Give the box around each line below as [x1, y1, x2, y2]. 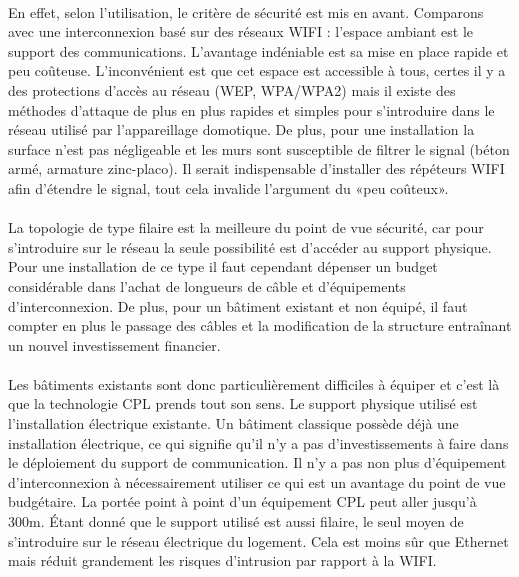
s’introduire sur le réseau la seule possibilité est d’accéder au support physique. [8, 236, 492, 257]
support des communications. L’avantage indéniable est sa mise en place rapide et [8, 40, 509, 61]
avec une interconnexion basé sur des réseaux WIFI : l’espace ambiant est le [8, 21, 474, 42]
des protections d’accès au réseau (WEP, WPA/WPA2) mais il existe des [8, 79, 456, 100]
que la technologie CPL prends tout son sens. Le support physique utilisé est [8, 393, 478, 414]
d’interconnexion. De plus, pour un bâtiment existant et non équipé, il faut [8, 295, 468, 316]
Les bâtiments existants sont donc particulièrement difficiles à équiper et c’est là [8, 373, 500, 394]
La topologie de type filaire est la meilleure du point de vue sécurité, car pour [8, 217, 484, 238]
